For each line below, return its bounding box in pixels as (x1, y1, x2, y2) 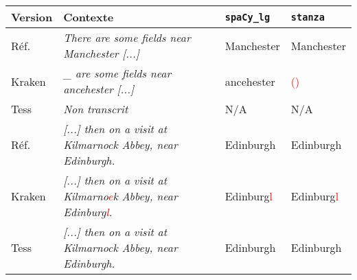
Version (11, 9, 53, 25)
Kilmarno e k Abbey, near (63, 188, 178, 204)
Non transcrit (63, 101, 128, 117)
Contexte (63, 9, 114, 25)
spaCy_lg (224, 11, 270, 23)
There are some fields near (63, 30, 191, 45)
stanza (290, 11, 325, 23)
